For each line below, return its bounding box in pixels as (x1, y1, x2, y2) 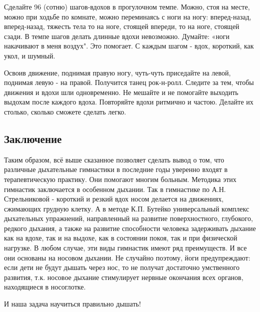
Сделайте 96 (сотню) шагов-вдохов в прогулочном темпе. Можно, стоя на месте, (4, 1, 250, 11)
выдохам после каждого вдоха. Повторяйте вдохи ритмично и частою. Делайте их (4, 96, 253, 107)
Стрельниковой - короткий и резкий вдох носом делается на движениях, (4, 193, 224, 204)
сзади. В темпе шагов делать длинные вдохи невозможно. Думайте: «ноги (4, 30, 230, 41)
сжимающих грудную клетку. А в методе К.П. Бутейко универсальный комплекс (4, 203, 249, 213)
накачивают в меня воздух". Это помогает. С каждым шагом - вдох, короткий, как (4, 40, 254, 51)
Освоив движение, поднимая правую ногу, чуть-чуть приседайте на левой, (4, 67, 231, 77)
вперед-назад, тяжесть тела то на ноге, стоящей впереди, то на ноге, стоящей (4, 21, 239, 31)
